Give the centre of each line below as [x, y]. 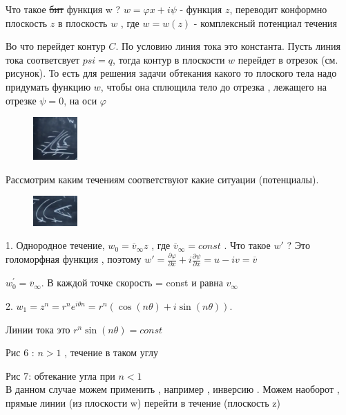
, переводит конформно [278, 9]
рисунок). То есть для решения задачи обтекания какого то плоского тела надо [171, 73]
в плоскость [83, 22]
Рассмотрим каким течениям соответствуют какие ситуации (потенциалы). [162, 179]
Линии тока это [38, 329]
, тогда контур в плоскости [169, 59]
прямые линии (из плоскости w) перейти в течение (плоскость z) [143, 403]
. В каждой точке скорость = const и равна [132, 283]
